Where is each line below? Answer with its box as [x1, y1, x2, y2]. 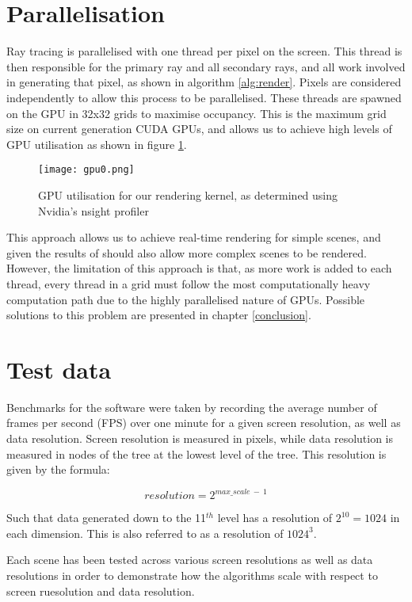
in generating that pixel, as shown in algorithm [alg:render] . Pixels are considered [6, 74, 402, 90]
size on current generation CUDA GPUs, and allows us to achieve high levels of [6, 120, 392, 137]
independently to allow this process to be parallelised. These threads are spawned [6, 89, 402, 105]
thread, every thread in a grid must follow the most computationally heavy [6, 275, 371, 291]
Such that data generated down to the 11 [6, 509, 207, 526]
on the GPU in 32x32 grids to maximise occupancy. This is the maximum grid [6, 105, 387, 121]
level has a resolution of [217, 509, 333, 526]
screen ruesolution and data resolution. [6, 582, 195, 599]
